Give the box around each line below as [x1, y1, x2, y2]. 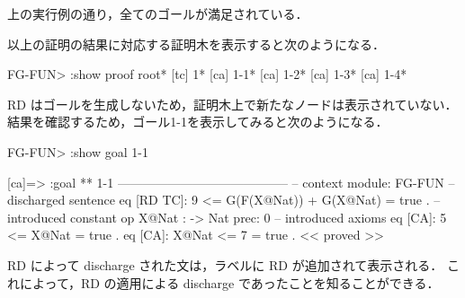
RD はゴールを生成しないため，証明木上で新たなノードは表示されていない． [7, 94, 458, 113]
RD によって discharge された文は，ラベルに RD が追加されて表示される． [7, 255, 443, 274]
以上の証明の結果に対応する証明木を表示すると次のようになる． [7, 34, 385, 53]
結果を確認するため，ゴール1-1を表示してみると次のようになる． [7, 112, 389, 131]
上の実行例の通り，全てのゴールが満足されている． [7, 4, 309, 22]
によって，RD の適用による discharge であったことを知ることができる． [19, 273, 440, 292]
